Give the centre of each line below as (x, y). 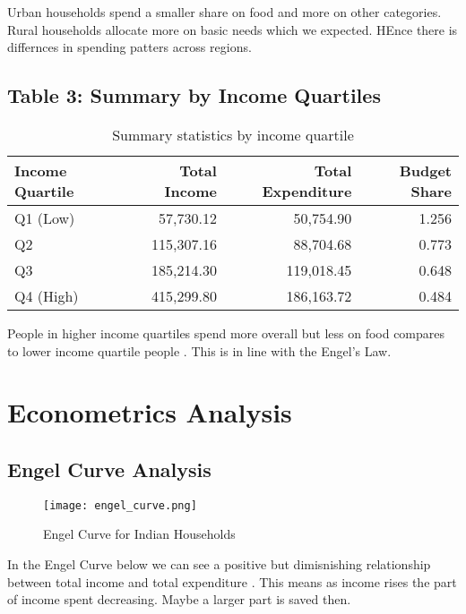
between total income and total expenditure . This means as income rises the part (232, 581)
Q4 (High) (47, 295)
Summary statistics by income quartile (233, 134)
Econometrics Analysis (150, 412)
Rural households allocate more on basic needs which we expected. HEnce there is (233, 29)
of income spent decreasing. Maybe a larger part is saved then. (179, 599)
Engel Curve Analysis (109, 469)
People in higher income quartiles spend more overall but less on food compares (226, 333)
